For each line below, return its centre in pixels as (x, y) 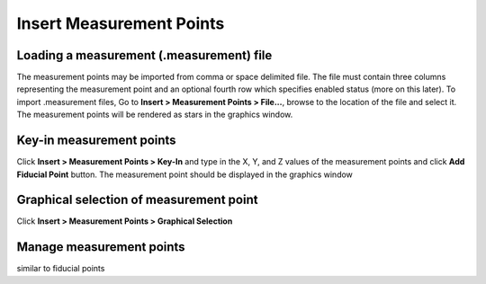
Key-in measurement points (96, 141)
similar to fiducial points (61, 269)
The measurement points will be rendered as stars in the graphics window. (155, 115)
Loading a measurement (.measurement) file (144, 55)
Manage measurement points (101, 247)
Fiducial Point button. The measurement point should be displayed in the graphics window (184, 174)
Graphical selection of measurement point (137, 200)
